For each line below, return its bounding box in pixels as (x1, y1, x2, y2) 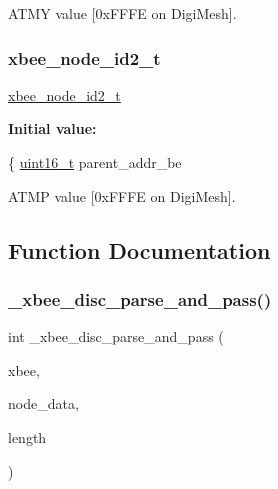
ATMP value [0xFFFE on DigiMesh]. (8, 185, 236, 206)
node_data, (8, 393, 79, 414)
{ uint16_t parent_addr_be (8, 152, 182, 172)
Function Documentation (8, 234, 271, 265)
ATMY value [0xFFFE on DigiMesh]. (8, 3, 237, 23)
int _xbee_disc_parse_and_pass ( (8, 326, 224, 347)
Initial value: (8, 118, 97, 139)
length (8, 426, 47, 447)
